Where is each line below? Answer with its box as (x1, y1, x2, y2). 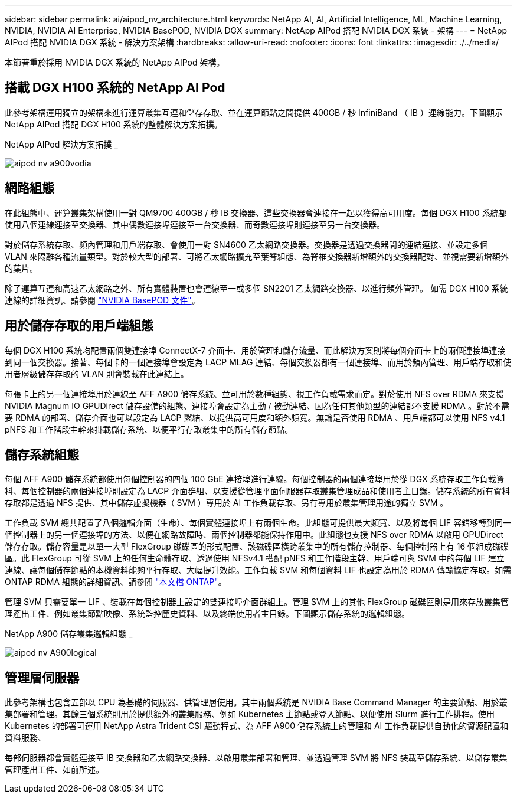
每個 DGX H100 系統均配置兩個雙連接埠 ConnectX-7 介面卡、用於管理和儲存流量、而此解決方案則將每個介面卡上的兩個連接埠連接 (5, 345, 506, 355)
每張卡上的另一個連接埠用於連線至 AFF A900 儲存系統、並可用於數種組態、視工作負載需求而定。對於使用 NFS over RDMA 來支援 (5, 388, 505, 399)
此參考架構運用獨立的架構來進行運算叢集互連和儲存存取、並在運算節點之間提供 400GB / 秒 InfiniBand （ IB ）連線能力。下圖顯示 (5, 107, 503, 117)
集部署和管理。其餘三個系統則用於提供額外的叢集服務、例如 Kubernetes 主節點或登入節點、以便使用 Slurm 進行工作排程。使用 (5, 709, 495, 719)
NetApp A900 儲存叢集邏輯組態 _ (5, 629, 133, 639)
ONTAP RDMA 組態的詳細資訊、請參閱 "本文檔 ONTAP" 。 (5, 577, 227, 587)
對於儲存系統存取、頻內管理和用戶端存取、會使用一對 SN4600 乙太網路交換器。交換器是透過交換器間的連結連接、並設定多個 (5, 239, 488, 250)
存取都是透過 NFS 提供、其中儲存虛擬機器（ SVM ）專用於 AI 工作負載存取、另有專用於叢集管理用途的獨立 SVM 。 (5, 498, 449, 508)
